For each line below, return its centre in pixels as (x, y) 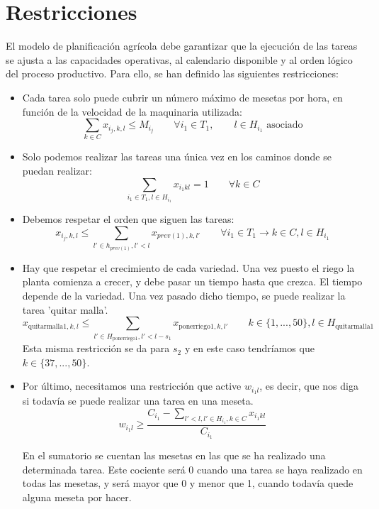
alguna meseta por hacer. (77, 497)
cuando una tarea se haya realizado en (280, 469)
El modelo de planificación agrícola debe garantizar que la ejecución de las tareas (182, 46)
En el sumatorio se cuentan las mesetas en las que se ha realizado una (174, 455)
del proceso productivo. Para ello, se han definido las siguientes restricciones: (172, 73)
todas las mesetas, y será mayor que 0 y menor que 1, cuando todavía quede (188, 483)
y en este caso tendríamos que (249, 348)
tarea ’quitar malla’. (65, 309)
